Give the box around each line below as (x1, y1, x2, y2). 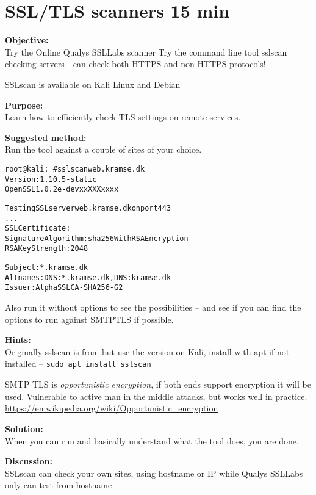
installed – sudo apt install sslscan (5, 357, 151, 370)
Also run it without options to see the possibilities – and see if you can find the (5, 301, 301, 314)
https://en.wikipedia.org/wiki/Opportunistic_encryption (5, 402, 218, 414)
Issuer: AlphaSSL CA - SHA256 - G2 (5, 283, 123, 292)
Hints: (5, 333, 31, 346)
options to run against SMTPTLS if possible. (5, 313, 174, 325)
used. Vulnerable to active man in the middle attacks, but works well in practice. (5, 389, 307, 402)
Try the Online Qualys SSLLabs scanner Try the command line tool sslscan (5, 45, 287, 58)
